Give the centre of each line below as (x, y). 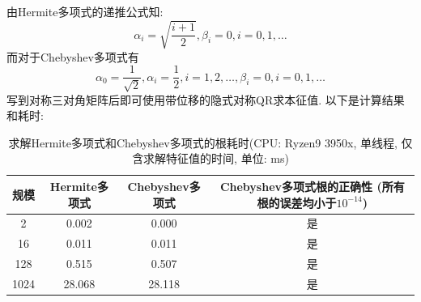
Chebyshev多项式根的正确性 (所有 (312, 186)
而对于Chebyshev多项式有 (73, 56)
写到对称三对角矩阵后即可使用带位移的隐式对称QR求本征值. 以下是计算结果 (206, 99)
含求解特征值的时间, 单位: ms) (210, 158)
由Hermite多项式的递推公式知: (85, 12)
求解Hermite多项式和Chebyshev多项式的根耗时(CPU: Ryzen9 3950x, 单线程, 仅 (210, 142)
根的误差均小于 (297, 202)
